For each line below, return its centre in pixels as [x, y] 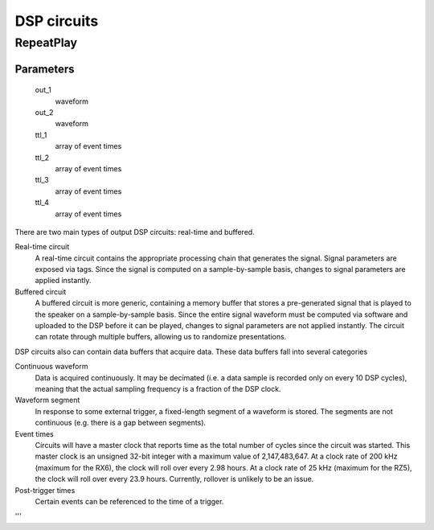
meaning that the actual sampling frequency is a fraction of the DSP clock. [158, 388]
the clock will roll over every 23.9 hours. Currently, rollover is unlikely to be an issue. [174, 479]
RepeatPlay [46, 43]
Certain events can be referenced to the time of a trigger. [129, 501]
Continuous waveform [51, 367]
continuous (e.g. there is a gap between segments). [121, 423]
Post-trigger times [45, 490]
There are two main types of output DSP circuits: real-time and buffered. [135, 232]
